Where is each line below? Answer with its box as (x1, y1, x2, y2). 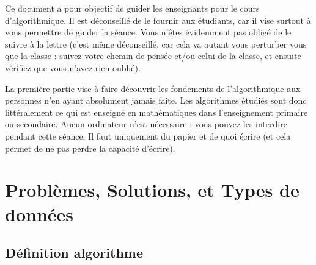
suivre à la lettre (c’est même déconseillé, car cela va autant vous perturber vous (5, 37, 307, 50)
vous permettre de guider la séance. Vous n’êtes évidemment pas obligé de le (5, 26, 292, 38)
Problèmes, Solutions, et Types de (5, 177, 299, 202)
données (5, 201, 74, 226)
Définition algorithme (5, 243, 143, 262)
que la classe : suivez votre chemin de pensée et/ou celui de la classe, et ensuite (5, 49, 301, 62)
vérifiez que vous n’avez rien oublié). (5, 61, 141, 74)
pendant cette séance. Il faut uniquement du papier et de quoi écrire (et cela (5, 129, 291, 142)
